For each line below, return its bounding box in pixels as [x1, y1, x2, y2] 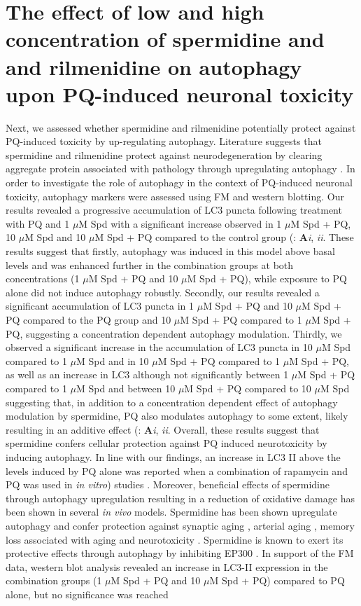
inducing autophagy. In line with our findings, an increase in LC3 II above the [6, 449, 341, 464]
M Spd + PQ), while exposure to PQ [187, 271, 347, 286]
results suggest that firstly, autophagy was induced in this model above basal [6, 244, 335, 259]
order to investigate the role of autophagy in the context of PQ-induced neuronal [6, 175, 353, 190]
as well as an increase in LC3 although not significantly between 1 [6, 367, 289, 382]
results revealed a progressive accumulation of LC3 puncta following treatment [6, 202, 342, 217]
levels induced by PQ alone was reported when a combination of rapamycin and [6, 463, 348, 478]
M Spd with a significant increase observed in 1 [78, 216, 282, 230]
